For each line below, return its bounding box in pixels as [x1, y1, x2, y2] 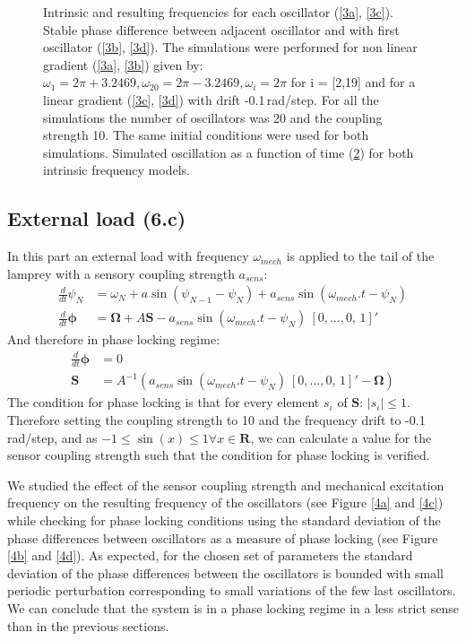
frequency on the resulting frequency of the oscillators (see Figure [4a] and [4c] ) [7, 493, 444, 512]
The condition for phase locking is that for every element [7, 393, 320, 411]
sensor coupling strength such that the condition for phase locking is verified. [7, 446, 430, 464]
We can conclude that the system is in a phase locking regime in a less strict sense [7, 598, 459, 617]
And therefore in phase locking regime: [7, 330, 220, 349]
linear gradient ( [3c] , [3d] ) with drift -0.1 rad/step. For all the [43, 90, 379, 108]
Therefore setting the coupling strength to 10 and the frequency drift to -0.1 [7, 410, 426, 429]
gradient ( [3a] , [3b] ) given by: [43, 55, 203, 74]
